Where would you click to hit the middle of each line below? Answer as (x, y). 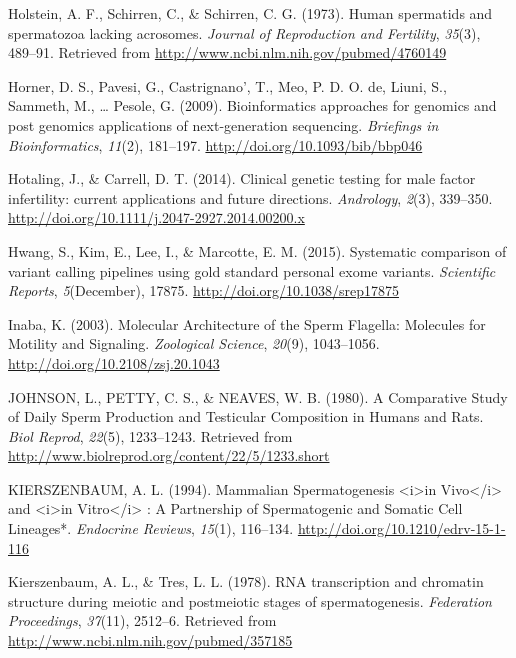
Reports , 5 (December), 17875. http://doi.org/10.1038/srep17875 (203, 290)
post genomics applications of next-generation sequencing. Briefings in (223, 124)
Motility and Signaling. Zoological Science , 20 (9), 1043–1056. (194, 343)
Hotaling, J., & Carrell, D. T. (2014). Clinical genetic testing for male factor (242, 178)
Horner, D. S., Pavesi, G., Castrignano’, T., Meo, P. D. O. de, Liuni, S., (227, 85)
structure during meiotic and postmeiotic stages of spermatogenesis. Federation (250, 600)
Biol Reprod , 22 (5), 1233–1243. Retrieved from (150, 435)
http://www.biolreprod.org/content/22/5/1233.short (169, 455)
